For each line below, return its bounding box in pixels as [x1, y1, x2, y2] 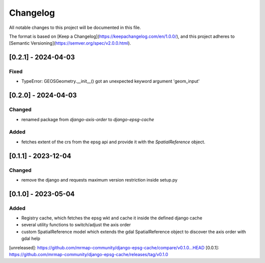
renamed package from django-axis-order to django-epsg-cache [21, 116, 155, 122]
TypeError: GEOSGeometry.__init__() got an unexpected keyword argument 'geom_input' [21, 79, 200, 84]
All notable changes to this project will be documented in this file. [9, 25, 141, 30]
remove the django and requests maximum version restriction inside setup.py [21, 177, 178, 183]
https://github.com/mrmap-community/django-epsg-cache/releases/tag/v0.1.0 [9, 252, 169, 258]
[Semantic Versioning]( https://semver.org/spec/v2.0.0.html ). [9, 40, 131, 46]
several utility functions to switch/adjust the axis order [21, 222, 131, 228]
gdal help [21, 236, 40, 241]
